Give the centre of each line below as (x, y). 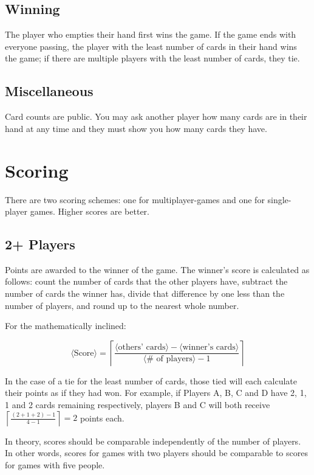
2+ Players (40, 244)
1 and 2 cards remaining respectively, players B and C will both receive (138, 405)
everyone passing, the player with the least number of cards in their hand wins (151, 46)
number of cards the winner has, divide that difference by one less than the (145, 293)
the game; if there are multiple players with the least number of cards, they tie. (152, 58)
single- (279, 199)
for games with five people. (55, 464)
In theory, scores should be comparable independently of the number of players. (153, 441)
